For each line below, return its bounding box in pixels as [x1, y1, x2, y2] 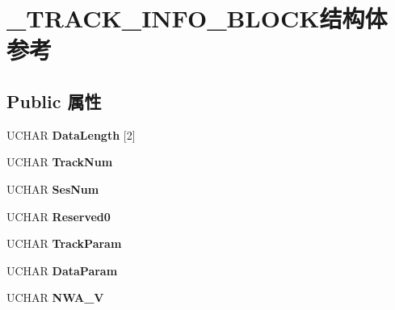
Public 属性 [6, 88, 102, 113]
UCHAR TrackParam [6, 235, 122, 252]
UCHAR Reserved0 [6, 207, 111, 224]
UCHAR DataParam [6, 262, 118, 279]
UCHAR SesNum [6, 180, 99, 197]
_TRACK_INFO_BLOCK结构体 [6, 2, 388, 35]
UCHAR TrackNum [6, 153, 113, 170]
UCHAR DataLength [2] [6, 126, 136, 143]
